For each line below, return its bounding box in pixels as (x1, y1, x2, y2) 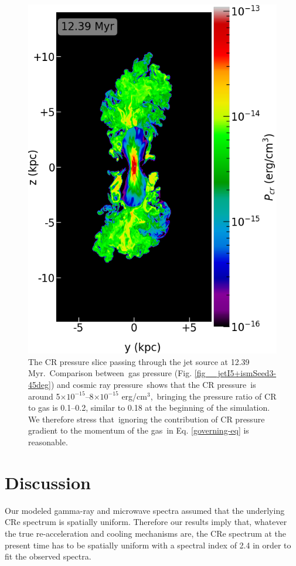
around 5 (28, 390, 60, 402)
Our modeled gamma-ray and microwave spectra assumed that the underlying (5, 504, 285, 516)
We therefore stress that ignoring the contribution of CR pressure (28, 412, 265, 425)
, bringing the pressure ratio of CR (150, 390, 277, 402)
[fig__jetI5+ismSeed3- (194, 367, 277, 379)
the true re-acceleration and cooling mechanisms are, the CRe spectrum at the (5, 527, 287, 539)
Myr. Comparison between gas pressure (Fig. (28, 367, 192, 379)
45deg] (28, 379, 51, 391)
